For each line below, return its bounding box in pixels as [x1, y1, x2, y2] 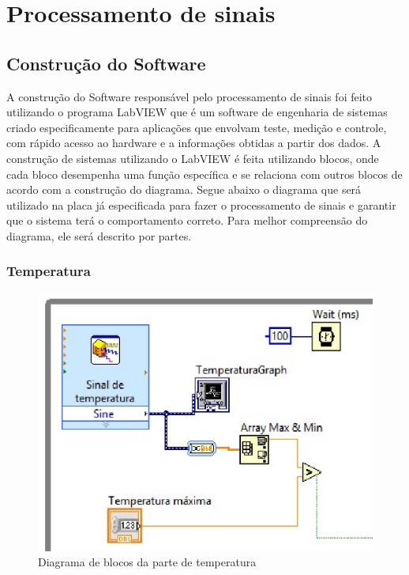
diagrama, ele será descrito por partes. [6, 227, 192, 244]
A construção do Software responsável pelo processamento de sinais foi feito [6, 88, 373, 104]
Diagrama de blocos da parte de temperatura [38, 554, 257, 570]
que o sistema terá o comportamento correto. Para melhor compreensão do [6, 212, 368, 229]
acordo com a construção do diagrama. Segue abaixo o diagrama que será [6, 181, 362, 198]
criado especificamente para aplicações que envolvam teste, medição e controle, [6, 119, 387, 135]
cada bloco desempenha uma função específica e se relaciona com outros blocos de [6, 165, 403, 182]
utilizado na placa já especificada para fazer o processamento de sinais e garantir [6, 196, 396, 213]
